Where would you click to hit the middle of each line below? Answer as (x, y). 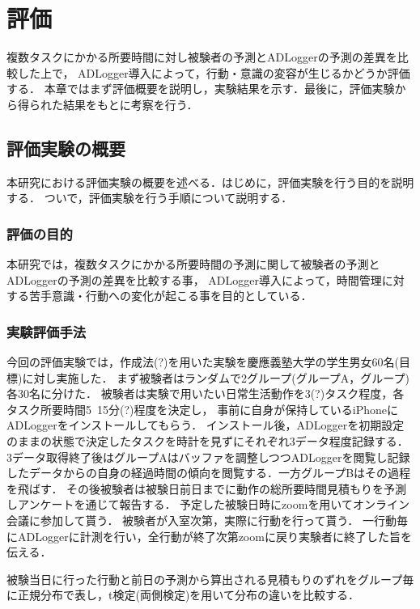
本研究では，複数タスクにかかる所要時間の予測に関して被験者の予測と (193, 264)
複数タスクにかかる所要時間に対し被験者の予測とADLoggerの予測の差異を (202, 57)
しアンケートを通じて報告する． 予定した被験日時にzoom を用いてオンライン (208, 504)
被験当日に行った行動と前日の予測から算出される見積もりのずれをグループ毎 (210, 579)
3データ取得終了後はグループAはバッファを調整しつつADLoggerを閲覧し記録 (208, 457)
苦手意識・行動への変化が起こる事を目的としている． (170, 296)
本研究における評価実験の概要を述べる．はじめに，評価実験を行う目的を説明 (210, 182)
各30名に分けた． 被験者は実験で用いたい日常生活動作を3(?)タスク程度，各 (206, 393)
